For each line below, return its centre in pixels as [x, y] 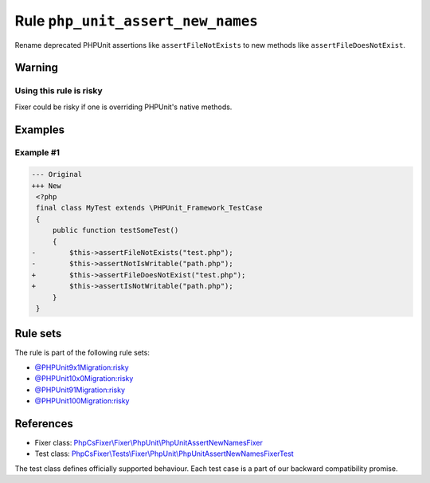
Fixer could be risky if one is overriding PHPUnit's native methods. [123, 107]
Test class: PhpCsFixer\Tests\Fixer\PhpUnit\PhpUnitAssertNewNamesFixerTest [164, 454]
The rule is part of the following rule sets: [82, 353]
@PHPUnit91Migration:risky [80, 390]
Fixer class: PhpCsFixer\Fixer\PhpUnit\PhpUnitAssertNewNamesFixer [149, 442]
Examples [40, 130]
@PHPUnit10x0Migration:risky [84, 379]
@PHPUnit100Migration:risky [82, 401]
